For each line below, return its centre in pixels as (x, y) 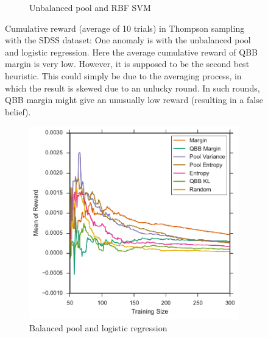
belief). (18, 111)
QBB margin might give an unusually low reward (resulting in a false (134, 100)
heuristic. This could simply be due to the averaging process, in (123, 75)
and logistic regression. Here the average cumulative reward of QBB (131, 52)
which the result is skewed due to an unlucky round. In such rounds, (132, 88)
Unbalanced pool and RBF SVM (90, 7)
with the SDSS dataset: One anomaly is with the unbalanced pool (128, 40)
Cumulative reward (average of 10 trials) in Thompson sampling (125, 28)
